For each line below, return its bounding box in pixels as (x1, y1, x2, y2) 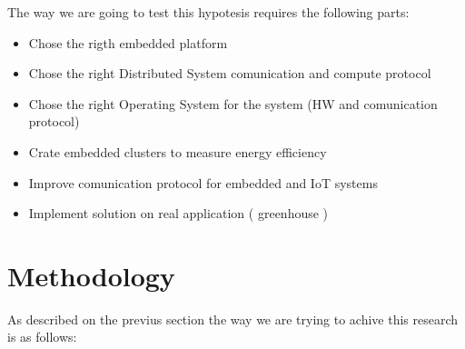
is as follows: (7, 327, 77, 346)
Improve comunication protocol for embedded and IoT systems (28, 173, 378, 192)
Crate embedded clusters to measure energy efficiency (28, 142, 327, 161)
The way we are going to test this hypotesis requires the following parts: (7, 3, 410, 21)
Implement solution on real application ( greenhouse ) (28, 204, 329, 223)
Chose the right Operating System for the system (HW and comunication (28, 94, 438, 113)
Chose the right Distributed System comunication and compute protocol (28, 64, 431, 83)
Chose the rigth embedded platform (28, 33, 228, 52)
